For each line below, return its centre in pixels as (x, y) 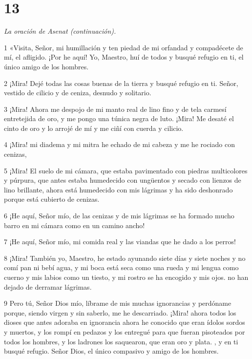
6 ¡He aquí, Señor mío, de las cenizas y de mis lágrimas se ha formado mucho (119, 216)
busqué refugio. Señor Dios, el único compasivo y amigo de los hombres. (111, 351)
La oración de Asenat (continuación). (60, 31)
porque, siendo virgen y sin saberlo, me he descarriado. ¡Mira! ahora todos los (120, 312)
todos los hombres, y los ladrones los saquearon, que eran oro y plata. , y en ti (121, 341)
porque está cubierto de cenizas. (52, 199)
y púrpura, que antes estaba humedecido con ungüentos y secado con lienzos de (123, 180)
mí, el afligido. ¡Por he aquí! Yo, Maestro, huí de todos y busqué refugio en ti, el (124, 57)
